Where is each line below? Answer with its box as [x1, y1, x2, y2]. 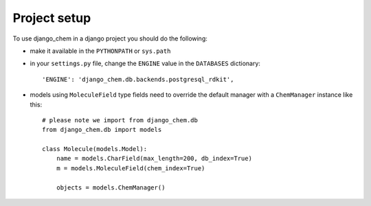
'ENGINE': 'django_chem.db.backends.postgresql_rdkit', [42, 76, 234, 83]
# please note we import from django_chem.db [42, 116, 199, 124]
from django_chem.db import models [42, 126, 162, 134]
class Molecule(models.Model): [42, 145, 148, 153]
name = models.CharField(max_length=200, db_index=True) [56, 154, 252, 163]
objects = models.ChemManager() [56, 183, 166, 192]
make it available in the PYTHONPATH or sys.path [30, 47, 171, 55]
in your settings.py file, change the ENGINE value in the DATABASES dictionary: [30, 59, 261, 68]
